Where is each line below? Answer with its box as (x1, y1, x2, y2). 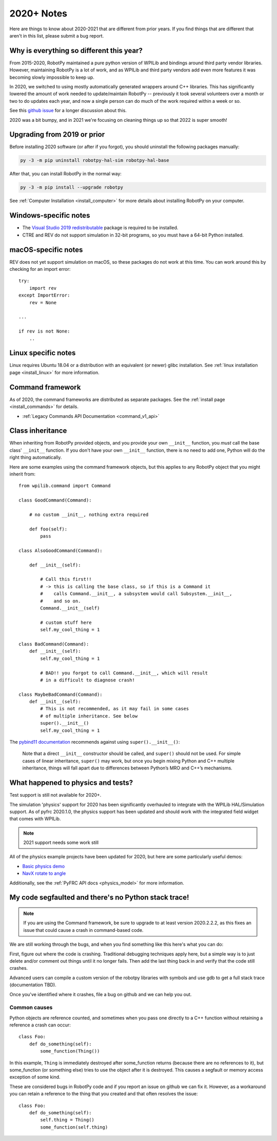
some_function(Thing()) (40, 1048, 100, 1054)
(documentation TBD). (9, 982, 56, 988)
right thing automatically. (9, 454, 62, 461)
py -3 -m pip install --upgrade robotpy (20, 185, 123, 190)
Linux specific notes (9, 348, 76, 357)
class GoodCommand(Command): (18, 498, 92, 503)
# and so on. (40, 598, 81, 604)
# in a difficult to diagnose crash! (40, 677, 135, 683)
